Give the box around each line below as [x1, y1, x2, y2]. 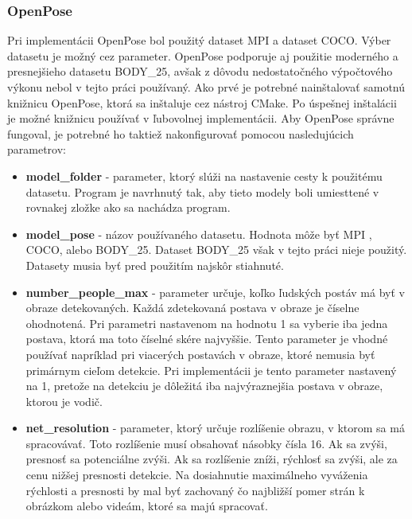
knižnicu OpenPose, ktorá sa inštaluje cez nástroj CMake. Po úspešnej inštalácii [7, 94, 397, 111]
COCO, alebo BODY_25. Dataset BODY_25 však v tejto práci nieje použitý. [25, 241, 407, 258]
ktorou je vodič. [25, 392, 103, 409]
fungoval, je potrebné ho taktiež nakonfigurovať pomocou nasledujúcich [7, 125, 354, 142]
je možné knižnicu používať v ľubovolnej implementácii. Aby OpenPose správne [7, 110, 395, 127]
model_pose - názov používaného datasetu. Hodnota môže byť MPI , [25, 225, 372, 242]
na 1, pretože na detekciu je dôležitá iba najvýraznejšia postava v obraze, [25, 377, 383, 394]
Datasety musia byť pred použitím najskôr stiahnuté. [25, 256, 284, 273]
